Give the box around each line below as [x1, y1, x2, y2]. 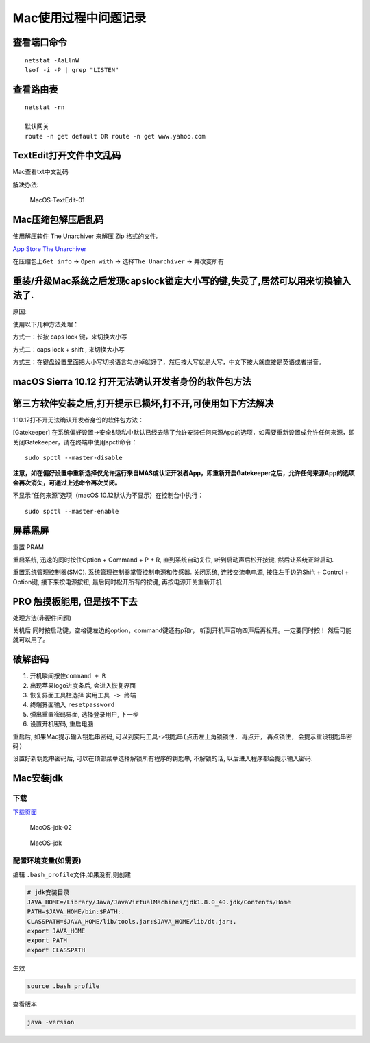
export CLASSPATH [27, 946, 86, 954]
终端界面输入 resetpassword [29, 700, 115, 709]
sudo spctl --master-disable [25, 454, 123, 462]
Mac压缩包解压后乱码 [12, 214, 104, 226]
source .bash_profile [27, 982, 100, 990]
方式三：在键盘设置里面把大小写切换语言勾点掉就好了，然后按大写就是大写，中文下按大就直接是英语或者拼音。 [12, 357, 325, 366]
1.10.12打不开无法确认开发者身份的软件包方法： [12, 416, 144, 424]
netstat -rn [25, 104, 65, 111]
